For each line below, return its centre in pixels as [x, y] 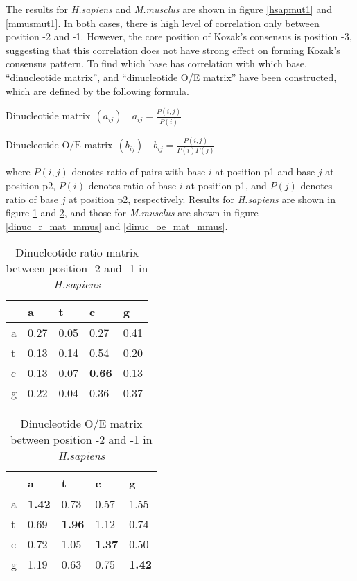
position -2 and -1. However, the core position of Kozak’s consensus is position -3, [179, 36]
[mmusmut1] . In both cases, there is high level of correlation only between [163, 23]
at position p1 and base [265, 172]
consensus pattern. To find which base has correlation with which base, [156, 63]
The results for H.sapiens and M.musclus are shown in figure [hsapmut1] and [169, 9]
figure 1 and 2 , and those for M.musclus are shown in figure [132, 213]
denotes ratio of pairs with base [139, 172]
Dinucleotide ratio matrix [77, 252]
